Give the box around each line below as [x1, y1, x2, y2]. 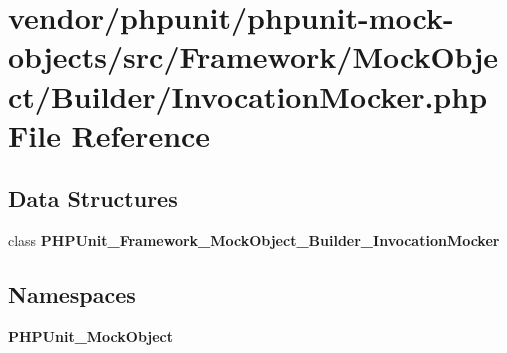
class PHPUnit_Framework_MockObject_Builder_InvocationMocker [8, 230, 500, 251]
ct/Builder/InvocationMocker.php [8, 75, 488, 116]
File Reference [8, 114, 211, 155]
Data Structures [8, 183, 178, 214]
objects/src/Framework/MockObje [8, 36, 498, 77]
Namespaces [8, 279, 136, 310]
